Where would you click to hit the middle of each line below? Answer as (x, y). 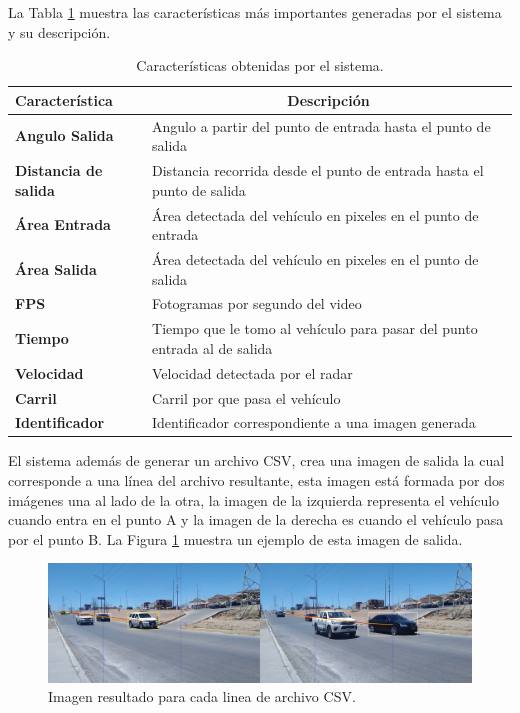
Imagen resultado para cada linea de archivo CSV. (202, 696)
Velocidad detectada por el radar (252, 372)
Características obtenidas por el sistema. (260, 65)
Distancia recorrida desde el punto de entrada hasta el (318, 170)
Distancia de (59, 170)
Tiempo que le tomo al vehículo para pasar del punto (315, 328)
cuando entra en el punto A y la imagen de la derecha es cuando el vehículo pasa (256, 519)
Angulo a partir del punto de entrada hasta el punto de (321, 125)
